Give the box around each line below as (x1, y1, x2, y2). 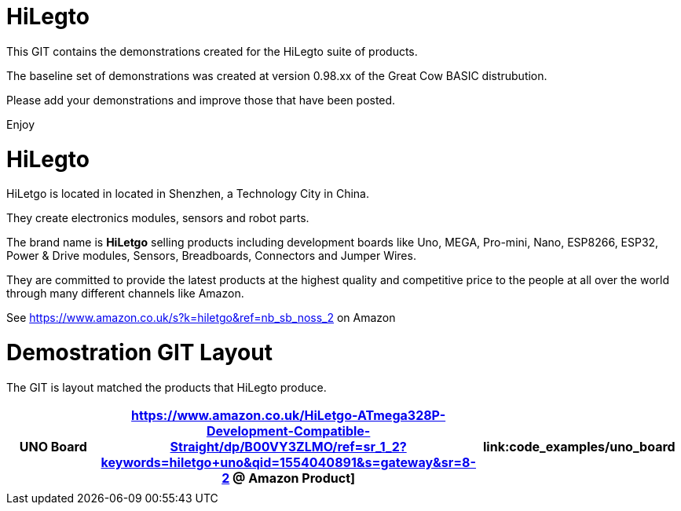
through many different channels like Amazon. (6, 287, 244, 301)
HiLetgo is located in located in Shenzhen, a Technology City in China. (6, 187, 370, 201)
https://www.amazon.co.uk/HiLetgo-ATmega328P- (131, 407, 446, 423)
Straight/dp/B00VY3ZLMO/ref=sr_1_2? (170, 438, 407, 454)
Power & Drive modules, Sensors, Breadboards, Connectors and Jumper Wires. (6, 249, 416, 263)
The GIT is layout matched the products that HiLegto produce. (6, 380, 327, 394)
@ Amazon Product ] (232, 469, 356, 486)
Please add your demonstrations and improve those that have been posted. (6, 93, 396, 107)
